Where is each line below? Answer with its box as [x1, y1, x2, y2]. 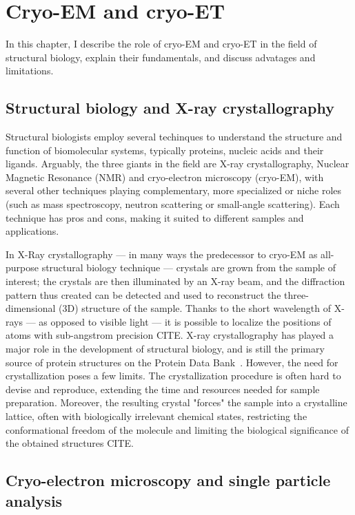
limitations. [6, 63, 54, 78]
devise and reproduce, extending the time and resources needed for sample [6, 381, 320, 396]
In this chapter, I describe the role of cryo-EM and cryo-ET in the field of [6, 36, 317, 51]
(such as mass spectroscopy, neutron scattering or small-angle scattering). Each [6, 197, 340, 211]
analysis [6, 490, 63, 511]
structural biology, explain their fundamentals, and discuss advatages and [6, 50, 316, 64]
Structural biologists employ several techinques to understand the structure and [6, 129, 343, 144]
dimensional [6, 301, 56, 315]
